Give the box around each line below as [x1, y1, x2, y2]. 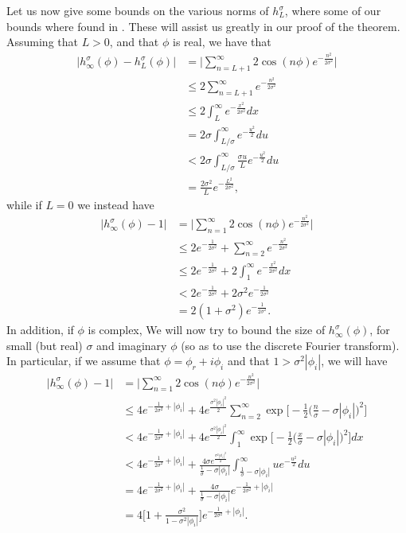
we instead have [77, 196, 154, 212]
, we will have [321, 352, 388, 369]
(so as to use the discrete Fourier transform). [181, 337, 400, 353]
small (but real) [6, 337, 83, 353]
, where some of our [284, 2, 381, 18]
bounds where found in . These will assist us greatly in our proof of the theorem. [6, 18, 400, 34]
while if [6, 196, 42, 212]
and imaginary [96, 337, 167, 353]
